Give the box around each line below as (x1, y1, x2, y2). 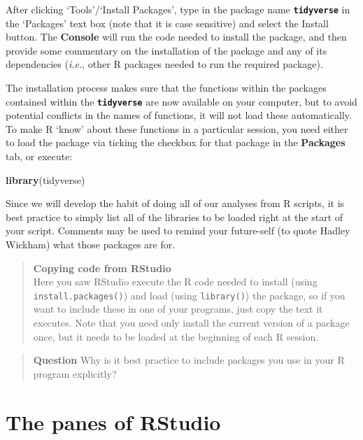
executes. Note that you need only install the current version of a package (33, 315, 350, 330)
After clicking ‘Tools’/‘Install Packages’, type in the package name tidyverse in (6, 2, 350, 16)
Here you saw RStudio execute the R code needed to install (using (33, 274, 318, 289)
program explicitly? (33, 366, 117, 381)
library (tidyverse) (6, 172, 85, 187)
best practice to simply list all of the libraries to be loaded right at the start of (6, 209, 343, 224)
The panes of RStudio (6, 407, 221, 436)
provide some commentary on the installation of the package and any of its (6, 43, 327, 57)
